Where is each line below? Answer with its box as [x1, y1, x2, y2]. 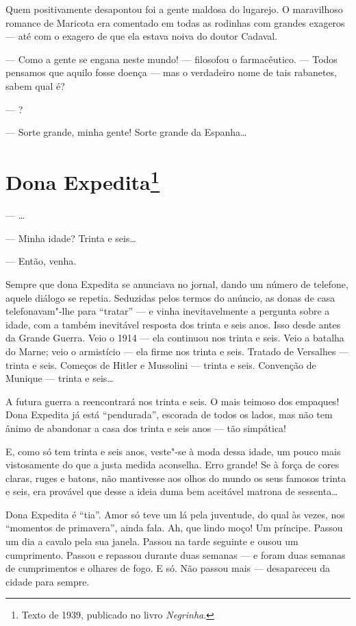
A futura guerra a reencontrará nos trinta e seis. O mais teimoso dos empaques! [5, 394, 340, 408]
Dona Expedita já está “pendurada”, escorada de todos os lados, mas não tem [5, 407, 333, 422]
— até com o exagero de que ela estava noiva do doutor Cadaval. [5, 29, 278, 43]
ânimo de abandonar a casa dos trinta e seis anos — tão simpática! [5, 420, 287, 435]
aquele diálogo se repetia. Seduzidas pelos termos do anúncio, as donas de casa [5, 290, 335, 304]
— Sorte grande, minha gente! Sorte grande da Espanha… [5, 125, 247, 139]
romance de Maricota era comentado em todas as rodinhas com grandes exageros [5, 15, 345, 29]
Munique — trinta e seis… [5, 371, 114, 385]
